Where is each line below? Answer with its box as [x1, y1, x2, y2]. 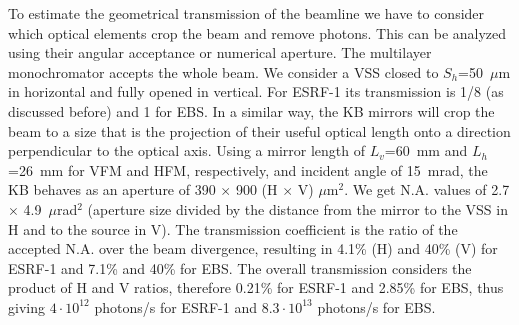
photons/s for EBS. [317, 296, 436, 317]
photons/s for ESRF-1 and [94, 296, 258, 317]
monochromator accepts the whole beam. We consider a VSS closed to [8, 61, 439, 82]
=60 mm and [384, 140, 468, 161]
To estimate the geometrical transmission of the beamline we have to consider [8, 3, 485, 23]
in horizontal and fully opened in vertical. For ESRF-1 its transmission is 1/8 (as [8, 81, 504, 102]
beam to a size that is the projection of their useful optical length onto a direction [8, 120, 511, 141]
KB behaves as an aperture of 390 [8, 179, 216, 200]
